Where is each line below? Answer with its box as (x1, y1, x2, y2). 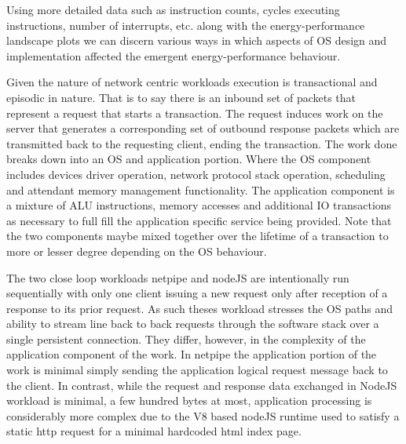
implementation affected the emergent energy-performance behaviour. (6, 47, 341, 64)
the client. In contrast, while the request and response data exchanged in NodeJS (6, 377, 397, 393)
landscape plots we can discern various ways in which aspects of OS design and (6, 32, 387, 49)
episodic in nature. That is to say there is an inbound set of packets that (6, 89, 357, 105)
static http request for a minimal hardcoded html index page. (6, 423, 302, 439)
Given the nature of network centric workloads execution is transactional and (6, 74, 378, 90)
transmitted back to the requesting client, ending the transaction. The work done (6, 135, 397, 151)
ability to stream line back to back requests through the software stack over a (6, 315, 379, 332)
